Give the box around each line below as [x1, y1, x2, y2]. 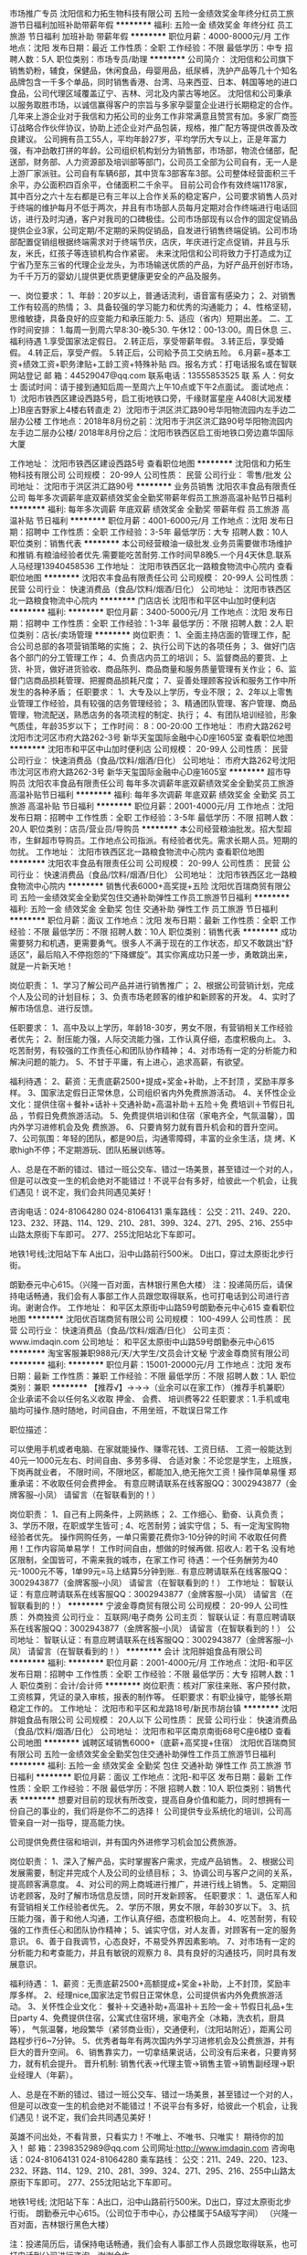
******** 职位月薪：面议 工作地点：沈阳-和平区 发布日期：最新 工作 [35, 1772, 292, 1782]
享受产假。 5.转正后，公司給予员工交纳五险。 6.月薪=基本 [67, 347, 283, 358]
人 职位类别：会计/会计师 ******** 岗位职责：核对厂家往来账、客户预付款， [9, 1680, 295, 1690]
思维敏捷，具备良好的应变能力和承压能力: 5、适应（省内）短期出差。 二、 [9, 313, 286, 323]
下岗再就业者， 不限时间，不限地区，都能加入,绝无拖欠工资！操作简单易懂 [9, 1466, 286, 1477]
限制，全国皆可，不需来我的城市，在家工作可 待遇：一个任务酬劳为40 [16, 1554, 279, 1565]
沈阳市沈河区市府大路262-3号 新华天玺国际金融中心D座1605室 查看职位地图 [9, 732, 294, 743]
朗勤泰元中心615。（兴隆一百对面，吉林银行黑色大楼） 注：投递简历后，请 [9, 1279, 285, 1290]
